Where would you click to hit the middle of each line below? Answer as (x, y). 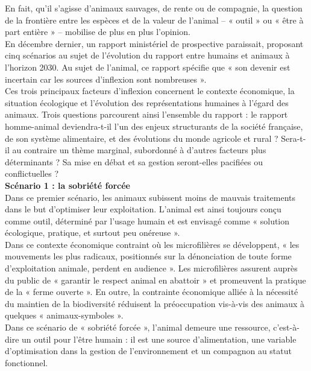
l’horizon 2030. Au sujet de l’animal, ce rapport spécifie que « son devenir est (148, 67)
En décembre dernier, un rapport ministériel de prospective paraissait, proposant (154, 43)
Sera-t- (294, 138)
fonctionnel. (27, 362)
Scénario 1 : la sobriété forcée (68, 185)
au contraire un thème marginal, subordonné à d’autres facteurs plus (139, 150)
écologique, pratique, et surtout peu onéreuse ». (93, 233)
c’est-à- (286, 327)
